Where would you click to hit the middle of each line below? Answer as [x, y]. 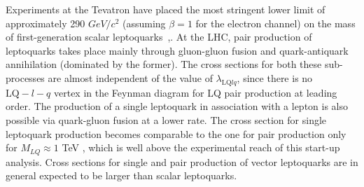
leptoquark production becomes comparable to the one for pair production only [176, 133]
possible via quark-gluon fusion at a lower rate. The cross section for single [166, 119]
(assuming [144, 23]
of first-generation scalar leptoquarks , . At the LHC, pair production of [159, 37]
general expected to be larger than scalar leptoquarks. [121, 175]
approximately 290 [45, 23]
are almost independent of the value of [130, 77]
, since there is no [275, 77]
